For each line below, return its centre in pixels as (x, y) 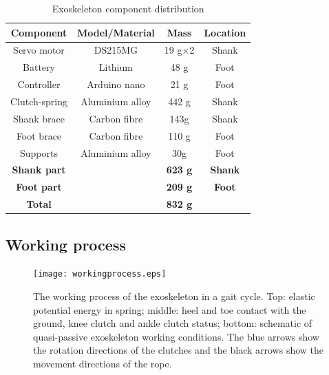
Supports (39, 152)
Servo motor (39, 50)
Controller (39, 84)
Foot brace (39, 135)
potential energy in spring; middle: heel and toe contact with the (170, 309)
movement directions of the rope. (103, 363)
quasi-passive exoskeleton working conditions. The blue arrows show (176, 336)
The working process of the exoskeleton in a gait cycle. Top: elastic (174, 296)
